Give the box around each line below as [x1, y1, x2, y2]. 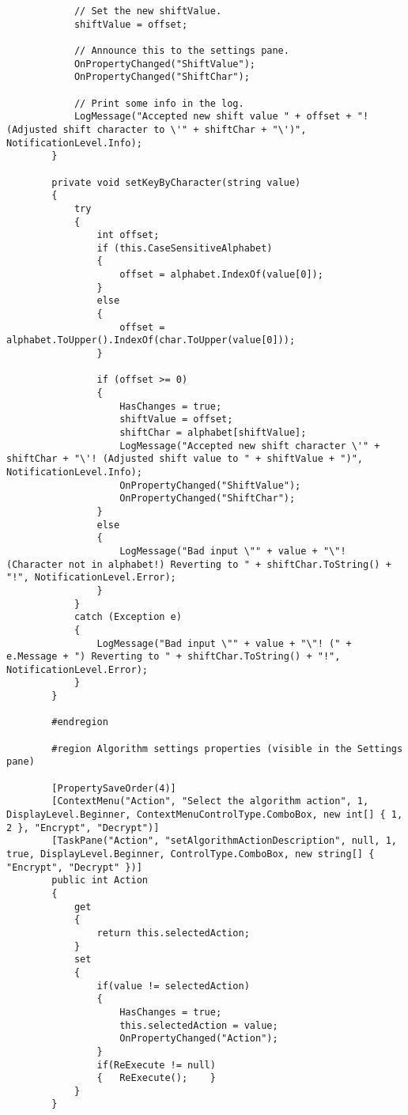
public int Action [51, 875, 148, 886]
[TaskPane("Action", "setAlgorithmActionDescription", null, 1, [51, 835, 397, 847]
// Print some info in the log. [74, 97, 244, 109]
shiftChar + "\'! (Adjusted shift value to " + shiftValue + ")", [6, 453, 364, 465]
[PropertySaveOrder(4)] [51, 782, 176, 794]
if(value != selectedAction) [96, 980, 250, 992]
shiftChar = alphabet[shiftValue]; [119, 427, 307, 438]
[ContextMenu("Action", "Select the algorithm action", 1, [51, 796, 369, 807]
